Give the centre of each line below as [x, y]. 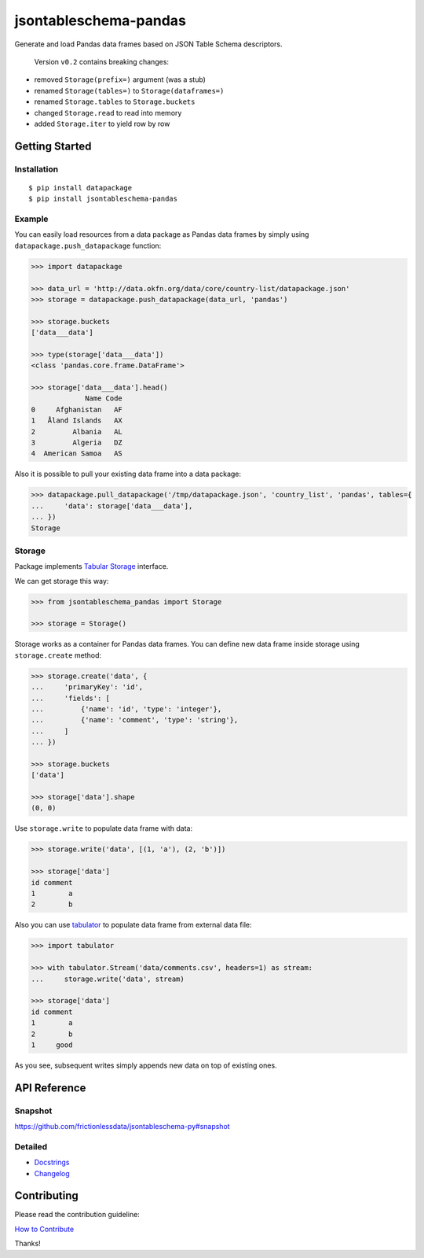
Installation [37, 169]
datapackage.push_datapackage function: [88, 245]
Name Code [104, 398]
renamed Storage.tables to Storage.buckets [115, 101]
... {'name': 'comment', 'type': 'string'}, [135, 720]
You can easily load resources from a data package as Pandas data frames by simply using [162, 234]
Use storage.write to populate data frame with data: [104, 828]
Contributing [46, 1196]
